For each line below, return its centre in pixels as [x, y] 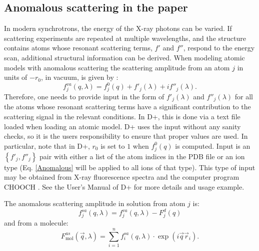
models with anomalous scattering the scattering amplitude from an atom [117, 67]
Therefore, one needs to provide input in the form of [84, 96]
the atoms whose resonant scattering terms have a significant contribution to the [127, 107]
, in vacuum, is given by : [79, 77]
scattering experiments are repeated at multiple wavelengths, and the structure [125, 38]
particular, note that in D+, [47, 145]
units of [16, 77]
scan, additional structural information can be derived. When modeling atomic [124, 57]
